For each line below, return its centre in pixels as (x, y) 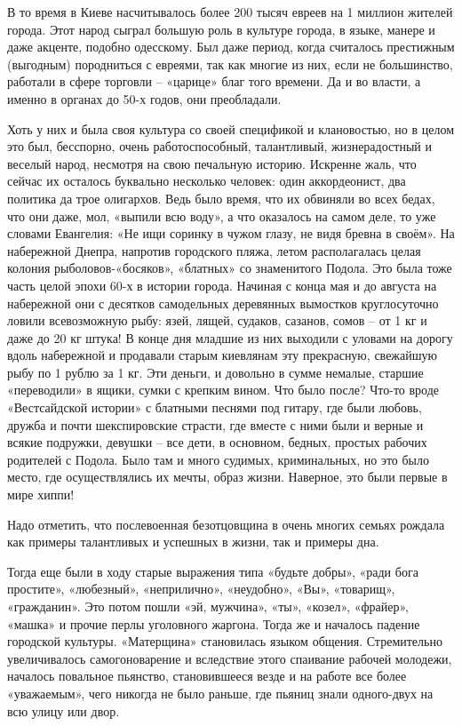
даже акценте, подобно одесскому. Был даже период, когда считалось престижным (231, 47)
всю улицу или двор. (64, 710)
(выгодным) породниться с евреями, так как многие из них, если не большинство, (230, 64)
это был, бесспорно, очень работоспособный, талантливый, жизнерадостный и (219, 146)
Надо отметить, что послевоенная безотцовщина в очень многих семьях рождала (226, 524)
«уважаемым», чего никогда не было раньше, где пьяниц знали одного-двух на (220, 693)
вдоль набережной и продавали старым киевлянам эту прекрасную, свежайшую (222, 355)
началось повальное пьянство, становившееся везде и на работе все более (207, 676)
